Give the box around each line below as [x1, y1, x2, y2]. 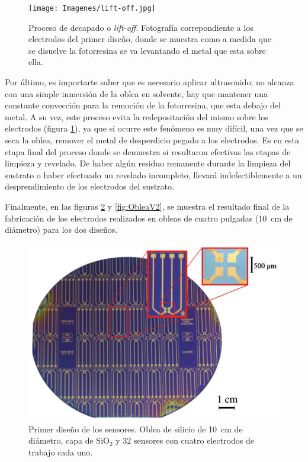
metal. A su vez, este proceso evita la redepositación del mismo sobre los [5, 110, 268, 123]
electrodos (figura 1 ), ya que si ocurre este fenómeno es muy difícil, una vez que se [5, 122, 303, 134]
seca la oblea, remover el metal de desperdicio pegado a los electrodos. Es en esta [5, 134, 299, 146]
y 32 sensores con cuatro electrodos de [115, 434, 255, 447]
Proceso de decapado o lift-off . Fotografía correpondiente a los [28, 21, 254, 33]
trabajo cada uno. [28, 446, 93, 458]
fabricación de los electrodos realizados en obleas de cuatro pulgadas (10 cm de [5, 211, 293, 224]
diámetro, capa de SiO [28, 434, 110, 447]
